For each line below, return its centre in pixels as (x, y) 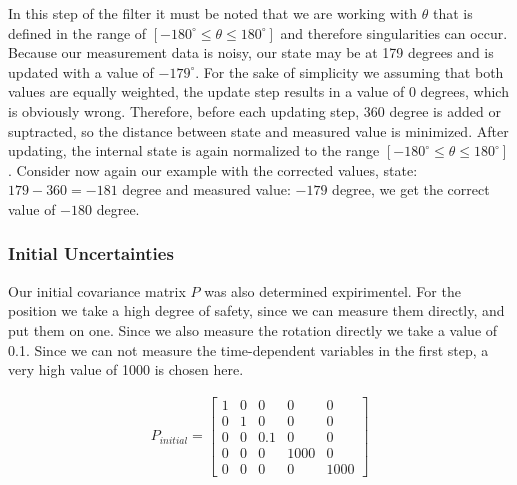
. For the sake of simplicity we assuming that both (349, 71)
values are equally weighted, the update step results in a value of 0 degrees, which (258, 91)
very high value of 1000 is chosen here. (126, 369)
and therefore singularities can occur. (394, 32)
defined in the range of (77, 32)
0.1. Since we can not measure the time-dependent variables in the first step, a (248, 349)
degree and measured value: (206, 189)
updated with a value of (81, 71)
